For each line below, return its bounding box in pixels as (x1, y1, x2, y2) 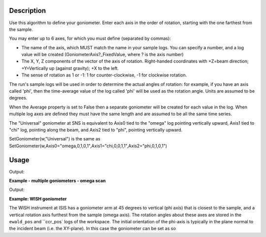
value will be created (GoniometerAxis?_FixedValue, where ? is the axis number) (21, 52, 184, 58)
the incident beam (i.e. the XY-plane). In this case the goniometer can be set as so (9, 226, 176, 232)
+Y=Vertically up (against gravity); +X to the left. (21, 65, 119, 71)
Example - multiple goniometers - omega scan (9, 178, 106, 184)
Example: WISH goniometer (9, 196, 67, 202)
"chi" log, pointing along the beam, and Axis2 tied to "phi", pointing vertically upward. (9, 127, 183, 133)
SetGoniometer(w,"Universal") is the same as (9, 136, 100, 142)
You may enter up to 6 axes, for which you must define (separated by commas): (9, 35, 171, 41)
